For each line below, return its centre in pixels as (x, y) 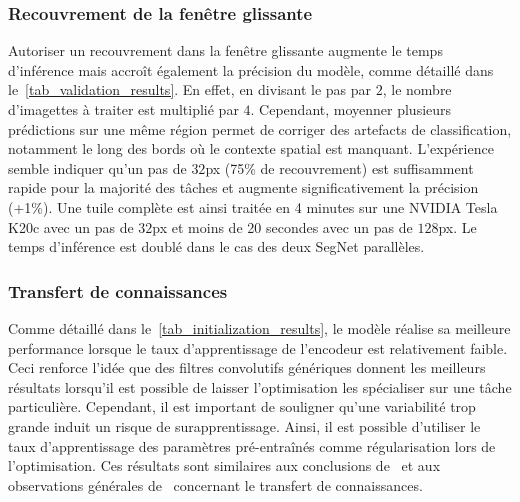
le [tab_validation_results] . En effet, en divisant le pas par (190, 89)
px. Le (457, 226)
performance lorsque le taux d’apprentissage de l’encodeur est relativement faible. (258, 347)
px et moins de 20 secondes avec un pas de (282, 226)
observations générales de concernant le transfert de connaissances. (215, 484)
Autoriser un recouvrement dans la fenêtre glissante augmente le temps (225, 50)
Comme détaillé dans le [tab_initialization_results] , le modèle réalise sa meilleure (259, 327)
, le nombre (417, 89)
